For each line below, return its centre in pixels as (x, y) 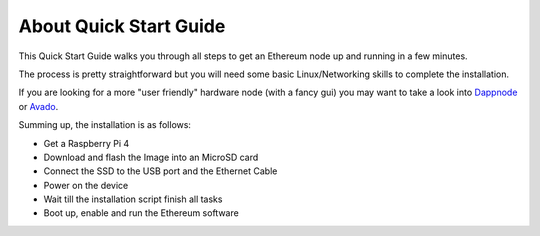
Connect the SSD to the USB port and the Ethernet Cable (160, 171)
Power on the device (86, 185)
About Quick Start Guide (122, 26)
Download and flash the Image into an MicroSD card (151, 157)
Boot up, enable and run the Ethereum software (141, 213)
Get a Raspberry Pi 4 (86, 143)
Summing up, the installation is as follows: (105, 125)
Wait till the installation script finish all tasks (133, 199)
